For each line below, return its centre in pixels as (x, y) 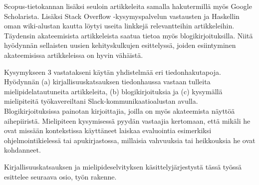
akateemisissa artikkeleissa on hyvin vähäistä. (74, 55)
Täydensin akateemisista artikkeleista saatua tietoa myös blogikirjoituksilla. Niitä (129, 35)
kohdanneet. (22, 150)
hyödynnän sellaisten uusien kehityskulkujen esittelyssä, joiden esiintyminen (120, 45)
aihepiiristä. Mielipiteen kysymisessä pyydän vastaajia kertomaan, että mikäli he (127, 120)
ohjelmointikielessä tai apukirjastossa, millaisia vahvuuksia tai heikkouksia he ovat (130, 140)
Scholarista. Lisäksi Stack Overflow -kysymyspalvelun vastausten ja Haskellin (122, 16)
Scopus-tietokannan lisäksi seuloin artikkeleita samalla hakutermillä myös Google (128, 6)
